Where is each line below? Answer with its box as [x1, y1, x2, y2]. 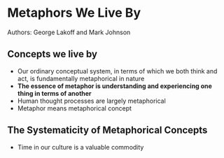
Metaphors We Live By [7, 5, 141, 21]
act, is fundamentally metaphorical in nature [17, 74, 145, 82]
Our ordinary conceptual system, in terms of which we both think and [17, 66, 218, 75]
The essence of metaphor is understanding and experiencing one [17, 82, 212, 90]
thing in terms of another [17, 89, 92, 97]
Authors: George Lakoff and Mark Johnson [7, 28, 131, 36]
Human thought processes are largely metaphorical [17, 96, 166, 105]
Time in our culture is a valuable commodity [17, 143, 144, 151]
